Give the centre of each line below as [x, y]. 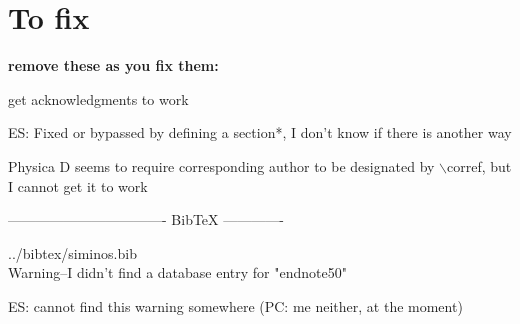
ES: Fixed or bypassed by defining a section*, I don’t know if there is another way [260, 132]
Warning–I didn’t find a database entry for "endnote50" [177, 272]
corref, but [479, 165]
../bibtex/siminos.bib [72, 252]
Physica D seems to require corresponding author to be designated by [221, 165]
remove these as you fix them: [113, 65]
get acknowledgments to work [98, 98]
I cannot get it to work [78, 185]
